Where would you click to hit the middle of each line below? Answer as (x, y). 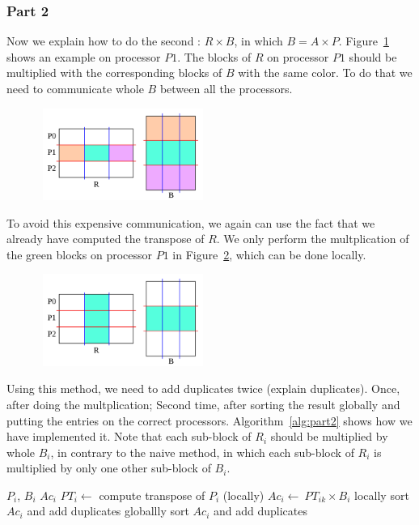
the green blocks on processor (79, 254)
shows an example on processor (84, 56)
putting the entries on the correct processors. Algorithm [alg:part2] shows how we (209, 420)
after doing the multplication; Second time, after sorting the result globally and (203, 404)
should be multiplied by (329, 436)
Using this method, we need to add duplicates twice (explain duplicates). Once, (203, 388)
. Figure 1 (364, 41)
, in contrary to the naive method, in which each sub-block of (202, 452)
